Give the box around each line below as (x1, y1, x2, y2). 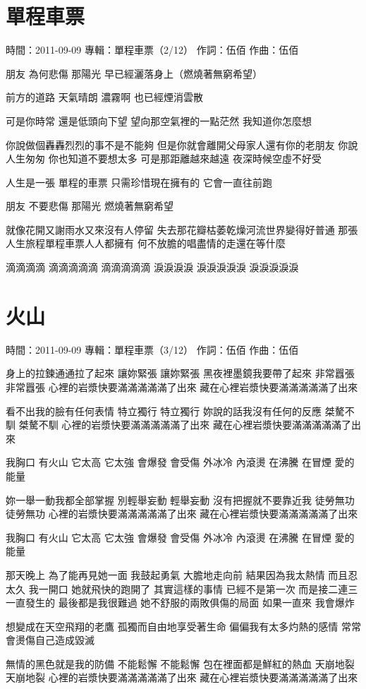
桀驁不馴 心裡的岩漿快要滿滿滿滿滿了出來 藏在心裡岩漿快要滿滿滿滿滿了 (18, 417, 351, 432)
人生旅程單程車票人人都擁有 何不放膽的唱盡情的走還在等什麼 (6, 236, 286, 251)
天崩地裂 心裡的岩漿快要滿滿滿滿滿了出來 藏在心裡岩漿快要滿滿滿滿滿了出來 (6, 670, 358, 685)
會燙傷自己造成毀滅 (6, 633, 94, 647)
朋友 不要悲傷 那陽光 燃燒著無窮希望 (6, 198, 173, 213)
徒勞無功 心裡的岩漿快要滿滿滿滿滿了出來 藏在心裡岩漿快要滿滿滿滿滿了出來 (6, 506, 358, 521)
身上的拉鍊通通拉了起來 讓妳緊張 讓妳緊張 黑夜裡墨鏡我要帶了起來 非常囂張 (6, 366, 355, 381)
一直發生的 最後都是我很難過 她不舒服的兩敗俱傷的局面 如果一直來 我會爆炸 (6, 595, 355, 610)
